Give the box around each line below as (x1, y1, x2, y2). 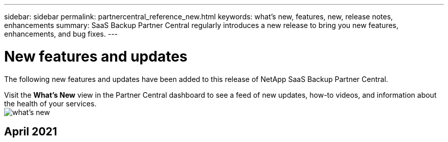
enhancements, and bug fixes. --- (4, 30, 118, 38)
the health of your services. (4, 99, 97, 108)
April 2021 (4, 125, 57, 138)
